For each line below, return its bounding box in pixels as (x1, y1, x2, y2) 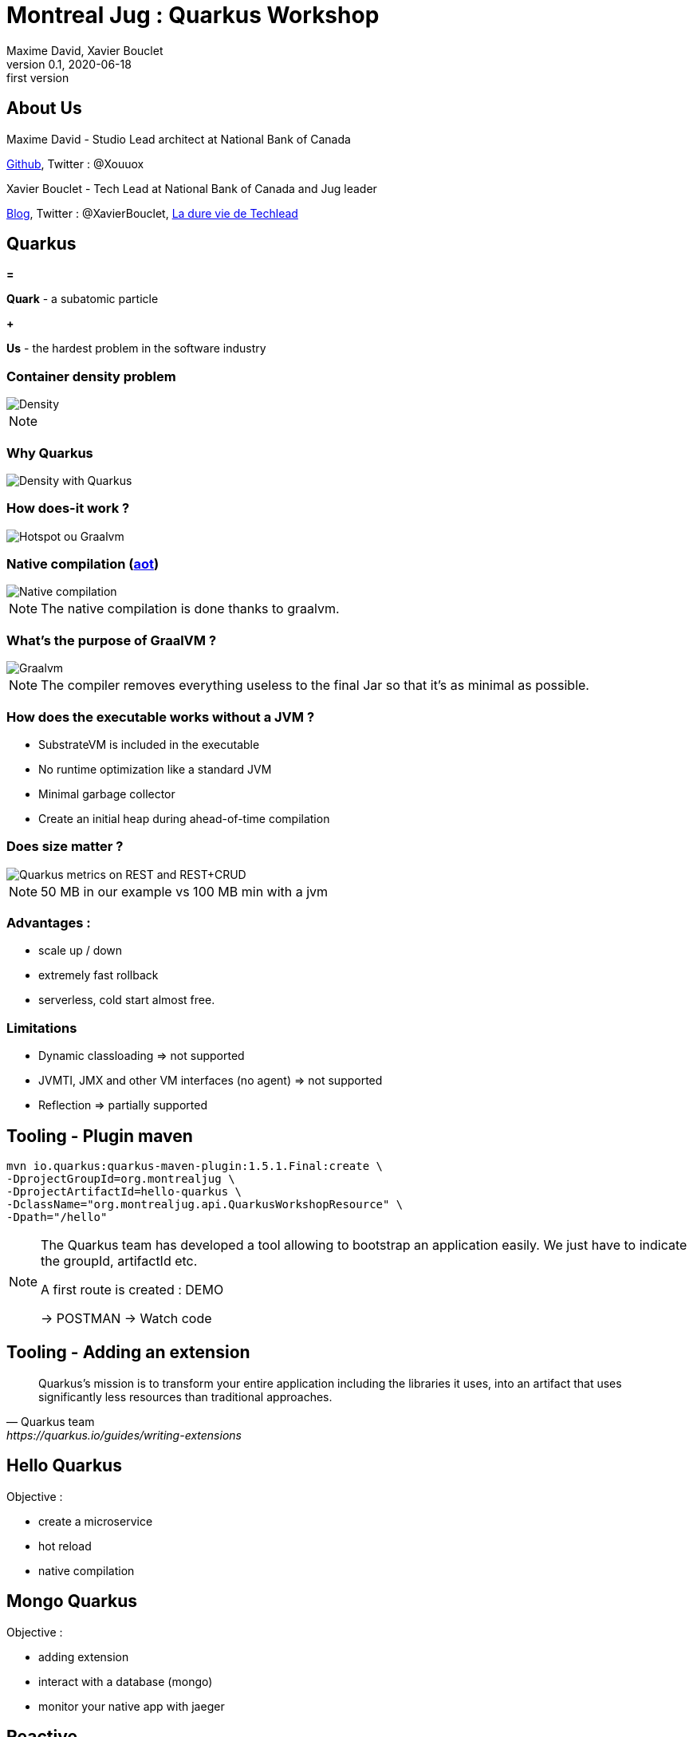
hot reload (38, 1538, 92, 1553)
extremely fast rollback (38, 968, 159, 983)
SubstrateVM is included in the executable (38, 737, 260, 751)
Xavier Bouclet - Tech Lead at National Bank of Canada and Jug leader (6, 181, 377, 195)
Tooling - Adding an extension (6, 1342, 250, 1363)
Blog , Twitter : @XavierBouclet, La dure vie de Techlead (6, 206, 298, 220)
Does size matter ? (6, 838, 124, 855)
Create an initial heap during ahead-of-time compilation (38, 811, 330, 825)
